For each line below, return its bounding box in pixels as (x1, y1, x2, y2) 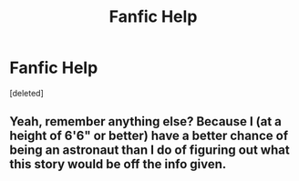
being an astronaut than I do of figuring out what (9, 143, 290, 158)
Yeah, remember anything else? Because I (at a (9, 114, 283, 129)
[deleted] (9, 87, 44, 98)
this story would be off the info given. (9, 156, 227, 172)
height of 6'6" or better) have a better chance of (9, 128, 289, 144)
